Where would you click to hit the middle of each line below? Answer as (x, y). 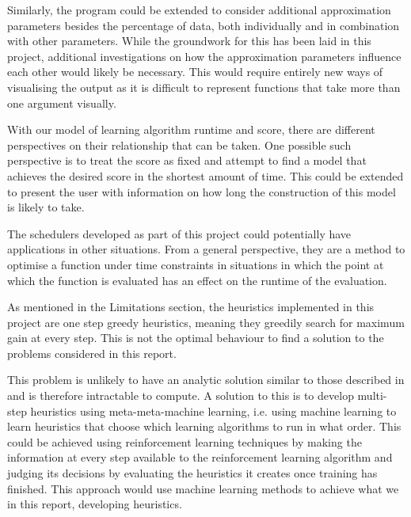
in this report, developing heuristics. (95, 504)
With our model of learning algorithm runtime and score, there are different (191, 129)
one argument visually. (62, 103)
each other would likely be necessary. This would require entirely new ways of (195, 72)
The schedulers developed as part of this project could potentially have (179, 233)
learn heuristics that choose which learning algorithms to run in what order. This (204, 426)
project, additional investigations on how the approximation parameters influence (204, 56)
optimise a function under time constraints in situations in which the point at (196, 264)
